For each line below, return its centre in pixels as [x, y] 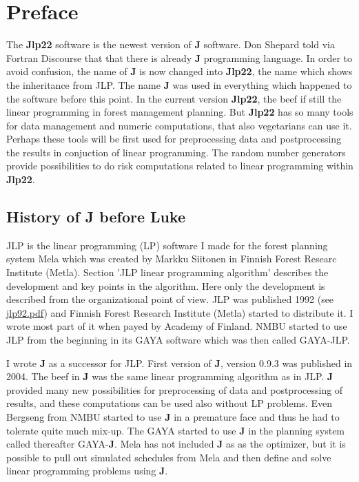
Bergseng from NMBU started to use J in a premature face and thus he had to [173, 416]
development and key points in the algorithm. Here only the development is [166, 285]
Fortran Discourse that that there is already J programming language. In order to [179, 57]
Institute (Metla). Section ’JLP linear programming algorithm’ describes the [167, 272]
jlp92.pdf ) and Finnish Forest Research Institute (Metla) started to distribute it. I [180, 312]
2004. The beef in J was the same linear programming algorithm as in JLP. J [170, 376]
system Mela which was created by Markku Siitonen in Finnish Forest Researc [172, 259]
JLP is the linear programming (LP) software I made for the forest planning [167, 245]
